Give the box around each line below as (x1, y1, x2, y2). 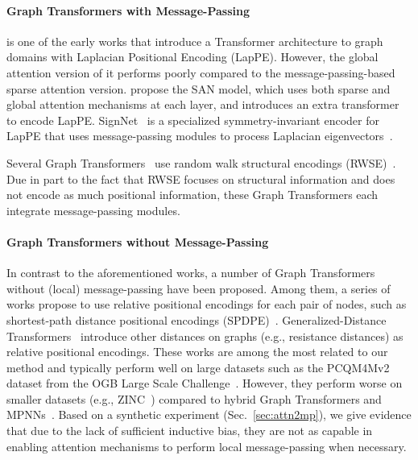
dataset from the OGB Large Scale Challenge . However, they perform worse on (6, 375, 403, 392)
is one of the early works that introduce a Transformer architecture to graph (6, 32, 383, 49)
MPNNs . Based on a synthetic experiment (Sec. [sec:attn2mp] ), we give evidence (6, 406, 412, 423)
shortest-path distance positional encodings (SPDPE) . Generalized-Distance (6, 311, 387, 328)
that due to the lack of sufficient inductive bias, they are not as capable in (6, 422, 373, 439)
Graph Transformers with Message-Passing (6, 2, 250, 19)
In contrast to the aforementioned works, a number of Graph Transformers (6, 264, 375, 281)
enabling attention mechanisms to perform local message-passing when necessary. (6, 437, 407, 454)
